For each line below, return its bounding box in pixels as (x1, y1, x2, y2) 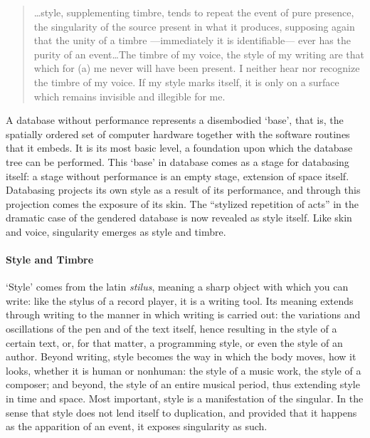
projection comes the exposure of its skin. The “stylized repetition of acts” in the (6, 196, 359, 211)
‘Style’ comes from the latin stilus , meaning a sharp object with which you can (6, 279, 349, 294)
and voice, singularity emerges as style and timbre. (6, 224, 226, 239)
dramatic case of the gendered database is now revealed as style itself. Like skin (6, 210, 352, 225)
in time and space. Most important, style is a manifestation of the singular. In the (6, 391, 364, 406)
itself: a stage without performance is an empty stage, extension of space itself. (6, 168, 349, 183)
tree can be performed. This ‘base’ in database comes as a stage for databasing (6, 154, 349, 169)
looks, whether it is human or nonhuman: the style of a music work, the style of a (6, 363, 361, 377)
